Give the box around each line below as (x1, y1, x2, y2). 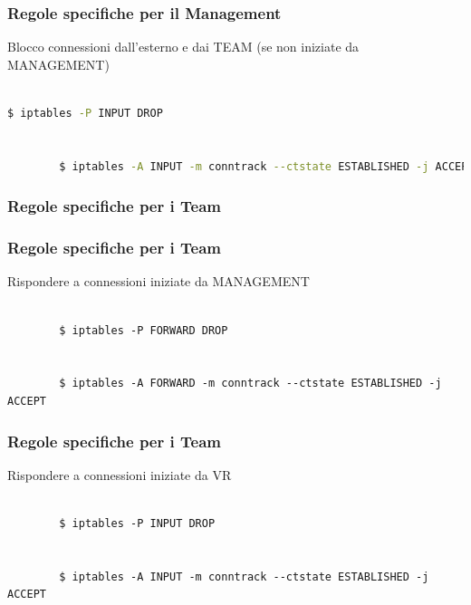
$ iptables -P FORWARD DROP (59, 323, 228, 337)
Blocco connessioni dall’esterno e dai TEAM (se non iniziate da (7, 37, 360, 56)
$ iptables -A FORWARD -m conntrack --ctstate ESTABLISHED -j (59, 377, 442, 390)
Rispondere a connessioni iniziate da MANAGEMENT (7, 272, 310, 291)
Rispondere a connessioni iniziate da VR (7, 465, 232, 484)
